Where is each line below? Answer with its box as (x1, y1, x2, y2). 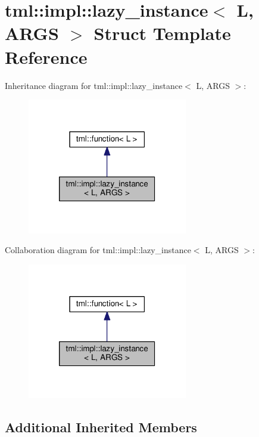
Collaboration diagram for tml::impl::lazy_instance (5, 244, 191, 256)
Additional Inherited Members (5, 417, 197, 436)
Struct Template (93, 21, 231, 45)
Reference (5, 44, 88, 69)
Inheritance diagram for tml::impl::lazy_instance (5, 79, 183, 91)
